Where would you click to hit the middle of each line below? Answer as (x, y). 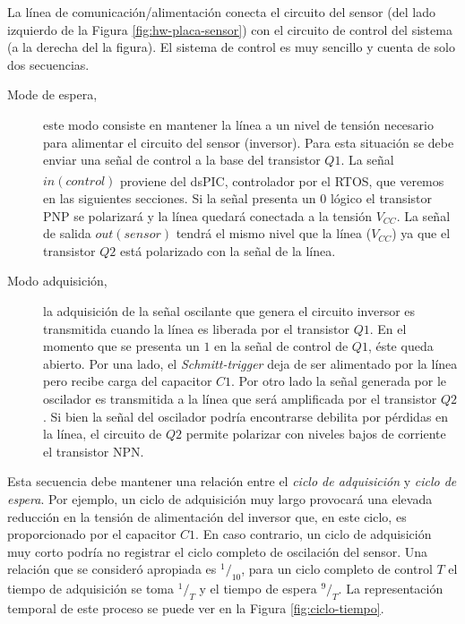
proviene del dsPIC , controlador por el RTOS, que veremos (282, 180)
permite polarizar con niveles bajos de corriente (316, 434)
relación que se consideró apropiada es (112, 569)
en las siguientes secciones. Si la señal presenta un (180, 198)
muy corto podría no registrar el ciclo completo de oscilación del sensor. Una (218, 551)
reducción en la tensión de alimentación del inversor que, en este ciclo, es (207, 516)
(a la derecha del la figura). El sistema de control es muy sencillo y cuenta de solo (231, 47)
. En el (388, 328)
